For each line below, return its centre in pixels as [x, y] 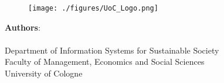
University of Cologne [44, 73]
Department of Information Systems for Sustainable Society [112, 50]
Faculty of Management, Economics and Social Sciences [105, 62]
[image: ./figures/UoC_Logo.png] [93, 8]
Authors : [23, 27]
